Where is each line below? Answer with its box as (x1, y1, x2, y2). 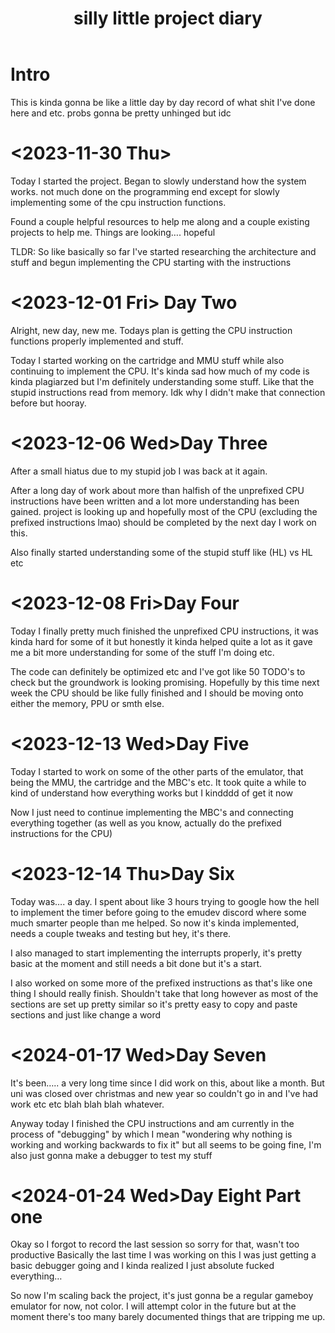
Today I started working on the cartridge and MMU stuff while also (10, 354, 285, 366)
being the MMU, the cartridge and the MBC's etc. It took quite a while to (10, 776, 307, 788)
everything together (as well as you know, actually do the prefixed (10, 817, 282, 829)
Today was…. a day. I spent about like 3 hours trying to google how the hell (10, 895, 320, 907)
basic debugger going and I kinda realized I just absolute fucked (10, 1260, 275, 1272)
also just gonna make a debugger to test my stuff (10, 1149, 213, 1161)
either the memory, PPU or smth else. (10, 697, 165, 709)
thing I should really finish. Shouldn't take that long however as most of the (10, 987, 319, 999)
